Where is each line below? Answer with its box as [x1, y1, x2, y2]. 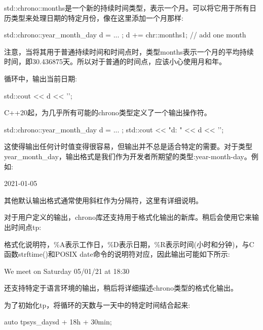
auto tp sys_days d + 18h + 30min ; [4, 316, 112, 327]
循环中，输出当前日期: [4, 73, 77, 83]
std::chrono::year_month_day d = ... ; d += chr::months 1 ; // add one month [4, 29, 246, 40]
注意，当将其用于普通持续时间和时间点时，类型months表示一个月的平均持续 [4, 46, 254, 57]
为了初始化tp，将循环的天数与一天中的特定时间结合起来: [4, 299, 191, 310]
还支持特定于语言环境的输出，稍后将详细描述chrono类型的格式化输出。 [4, 282, 238, 293]
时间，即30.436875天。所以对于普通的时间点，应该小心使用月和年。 [4, 56, 226, 67]
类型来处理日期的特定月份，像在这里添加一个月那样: [11, 12, 183, 23]
